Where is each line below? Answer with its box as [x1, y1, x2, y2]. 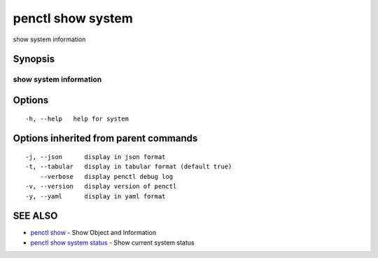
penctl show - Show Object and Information [30, 229, 157, 237]
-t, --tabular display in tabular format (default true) [25, 163, 232, 171]
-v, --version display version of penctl [25, 182, 177, 191]
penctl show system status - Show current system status [30, 238, 195, 247]
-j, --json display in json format [25, 153, 166, 161]
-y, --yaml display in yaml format [25, 192, 166, 200]
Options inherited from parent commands [13, 133, 198, 144]
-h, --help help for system [25, 114, 129, 123]
